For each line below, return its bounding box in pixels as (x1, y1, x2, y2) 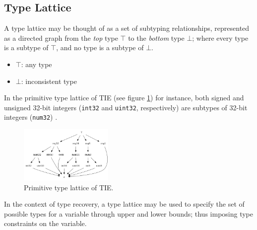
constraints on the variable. (4, 218, 87, 229)
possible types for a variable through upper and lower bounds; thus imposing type (4, 208, 253, 219)
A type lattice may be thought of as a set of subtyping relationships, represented (4, 23, 250, 33)
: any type (21, 59, 52, 69)
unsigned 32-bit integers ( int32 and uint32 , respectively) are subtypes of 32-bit (4, 102, 248, 112)
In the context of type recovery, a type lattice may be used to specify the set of (4, 199, 245, 209)
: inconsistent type (21, 76, 77, 86)
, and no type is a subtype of (56, 42, 144, 53)
